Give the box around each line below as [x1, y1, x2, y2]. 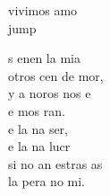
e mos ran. [8, 101, 65, 120]
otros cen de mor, [8, 66, 104, 85]
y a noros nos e [8, 84, 91, 102]
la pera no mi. [8, 172, 85, 191]
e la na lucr [8, 137, 71, 156]
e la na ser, [8, 119, 68, 138]
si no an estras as [8, 154, 103, 173]
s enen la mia [8, 49, 80, 67]
